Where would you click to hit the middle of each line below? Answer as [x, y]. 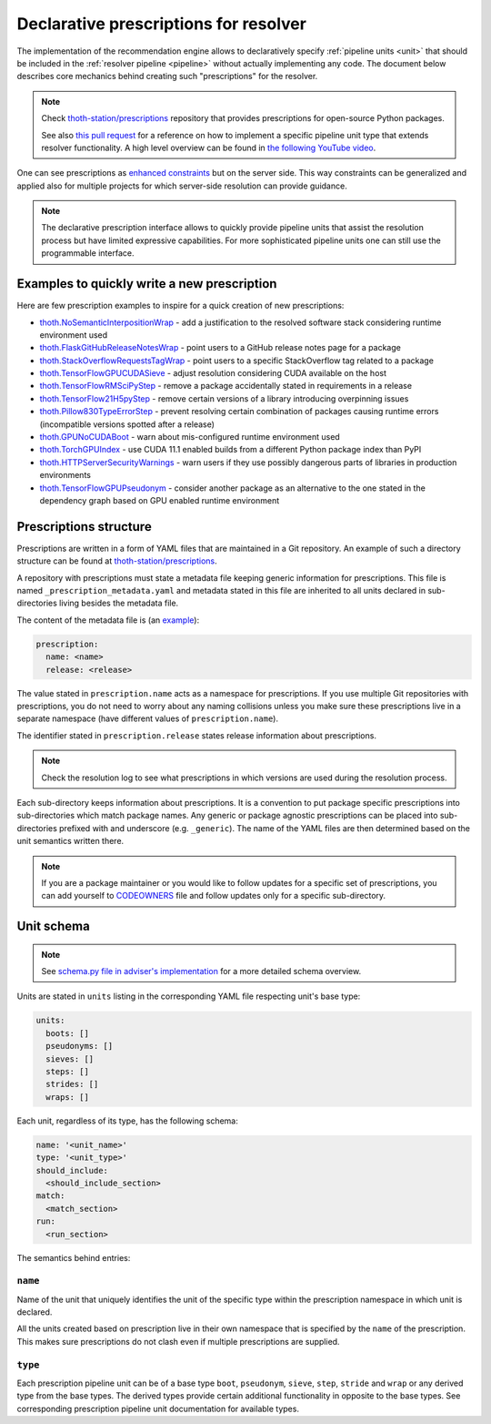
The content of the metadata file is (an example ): [108, 620]
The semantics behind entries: [74, 1257]
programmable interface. [88, 253]
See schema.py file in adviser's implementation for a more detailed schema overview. [201, 971]
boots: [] [68, 1033]
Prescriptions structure [84, 527]
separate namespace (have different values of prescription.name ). [148, 718]
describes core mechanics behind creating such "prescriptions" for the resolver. [167, 76]
